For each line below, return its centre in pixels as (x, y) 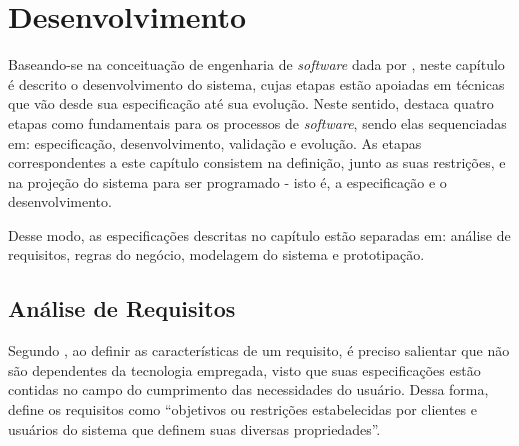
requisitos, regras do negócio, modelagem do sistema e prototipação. (216, 254)
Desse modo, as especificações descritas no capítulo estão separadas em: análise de (259, 234)
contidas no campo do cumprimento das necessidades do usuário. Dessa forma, (248, 389)
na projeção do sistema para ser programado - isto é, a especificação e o (227, 181)
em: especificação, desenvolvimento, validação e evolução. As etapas (215, 142)
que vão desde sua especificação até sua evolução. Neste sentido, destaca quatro (251, 103)
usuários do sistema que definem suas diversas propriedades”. (194, 428)
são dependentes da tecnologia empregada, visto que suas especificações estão (244, 369)
